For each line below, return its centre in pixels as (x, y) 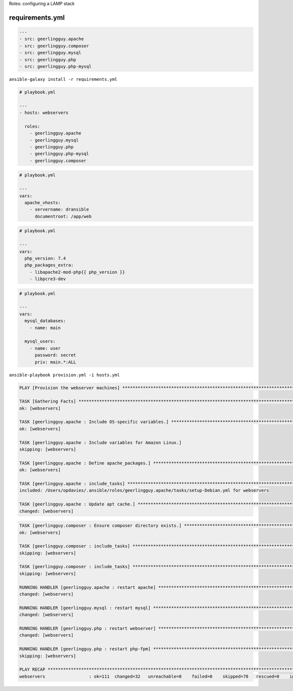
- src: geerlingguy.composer (54, 46)
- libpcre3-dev (48, 279)
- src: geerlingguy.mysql (50, 53)
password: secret (56, 355)
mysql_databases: (45, 321)
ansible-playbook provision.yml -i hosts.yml (64, 375)
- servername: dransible (59, 210)
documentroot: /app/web (63, 216)
